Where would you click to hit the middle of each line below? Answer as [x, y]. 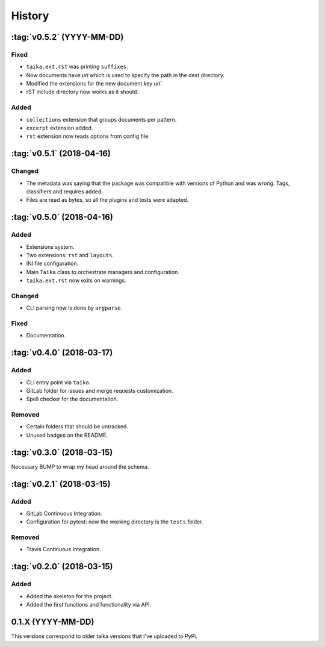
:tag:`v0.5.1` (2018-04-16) [61, 154]
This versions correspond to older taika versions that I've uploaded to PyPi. [104, 636]
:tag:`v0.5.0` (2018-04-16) [62, 217]
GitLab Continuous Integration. [64, 513]
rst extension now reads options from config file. [88, 136]
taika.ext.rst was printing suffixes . [77, 67]
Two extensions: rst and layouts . [70, 255]
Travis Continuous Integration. [64, 549]
